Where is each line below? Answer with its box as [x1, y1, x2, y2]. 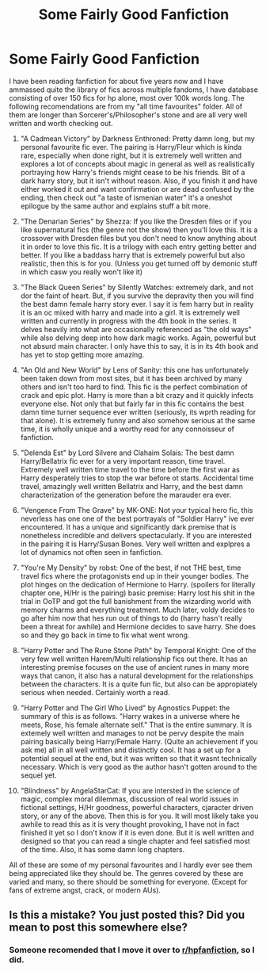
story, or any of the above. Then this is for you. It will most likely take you [20, 811, 259, 820]
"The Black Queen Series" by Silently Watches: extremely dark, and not [20, 282, 254, 292]
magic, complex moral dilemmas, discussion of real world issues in [20, 794, 239, 804]
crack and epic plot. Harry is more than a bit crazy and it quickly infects [20, 390, 254, 399]
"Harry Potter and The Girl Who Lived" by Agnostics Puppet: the [20, 703, 230, 713]
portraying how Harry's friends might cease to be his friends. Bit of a [20, 167, 245, 177]
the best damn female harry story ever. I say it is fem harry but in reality [20, 299, 254, 308]
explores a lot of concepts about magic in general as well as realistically [20, 159, 256, 168]
